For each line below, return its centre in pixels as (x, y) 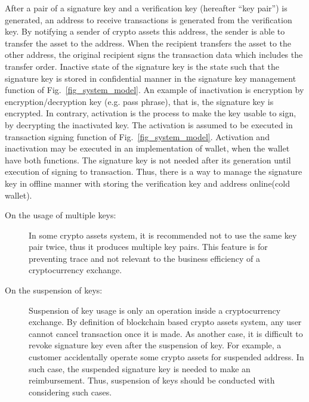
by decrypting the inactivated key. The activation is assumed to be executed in (149, 124)
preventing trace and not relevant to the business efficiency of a (145, 258)
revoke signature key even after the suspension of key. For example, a (155, 345)
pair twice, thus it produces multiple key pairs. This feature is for (148, 247)
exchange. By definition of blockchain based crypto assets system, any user (165, 322)
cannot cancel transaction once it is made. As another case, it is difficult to (166, 333)
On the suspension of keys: (54, 290)
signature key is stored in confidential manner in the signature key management (151, 78)
